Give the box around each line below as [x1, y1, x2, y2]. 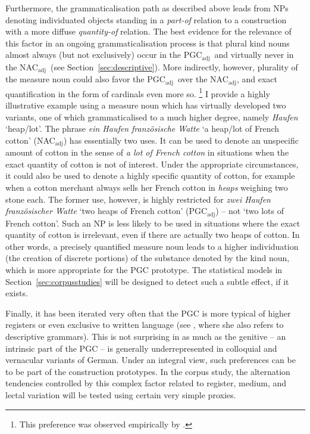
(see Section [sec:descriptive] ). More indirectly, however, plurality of [50, 60, 298, 73]
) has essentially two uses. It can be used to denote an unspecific [63, 134, 299, 146]
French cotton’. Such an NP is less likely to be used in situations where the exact [5, 216, 300, 229]
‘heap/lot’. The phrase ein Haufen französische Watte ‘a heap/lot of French [5, 122, 280, 135]
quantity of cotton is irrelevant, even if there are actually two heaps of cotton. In [5, 228, 300, 241]
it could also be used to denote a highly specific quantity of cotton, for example [5, 169, 295, 182]
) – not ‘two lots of [215, 204, 284, 217]
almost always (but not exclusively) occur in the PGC [5, 48, 202, 61]
